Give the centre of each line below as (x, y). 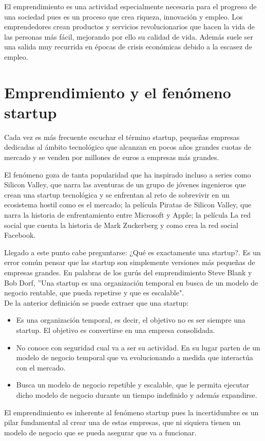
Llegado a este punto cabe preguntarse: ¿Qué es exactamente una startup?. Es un (132, 252)
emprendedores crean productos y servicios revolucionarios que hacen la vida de (129, 27)
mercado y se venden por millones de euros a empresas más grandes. (112, 157)
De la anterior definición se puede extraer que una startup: (97, 302)
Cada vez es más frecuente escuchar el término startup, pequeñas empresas (122, 137)
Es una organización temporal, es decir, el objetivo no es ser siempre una (131, 320)
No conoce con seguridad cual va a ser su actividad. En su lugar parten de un (138, 347)
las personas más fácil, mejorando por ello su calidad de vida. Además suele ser (129, 36)
